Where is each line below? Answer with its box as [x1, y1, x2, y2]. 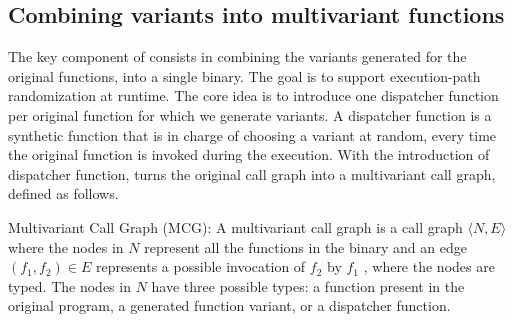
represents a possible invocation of [95, 256, 306, 277]
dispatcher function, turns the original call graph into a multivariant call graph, [8, 163, 496, 184]
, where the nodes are [363, 256, 495, 277]
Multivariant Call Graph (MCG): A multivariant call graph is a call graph [8, 216, 463, 237]
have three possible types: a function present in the [151, 275, 465, 296]
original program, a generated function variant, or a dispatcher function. [8, 295, 451, 316]
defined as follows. [8, 183, 119, 204]
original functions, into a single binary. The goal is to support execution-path [8, 65, 481, 86]
